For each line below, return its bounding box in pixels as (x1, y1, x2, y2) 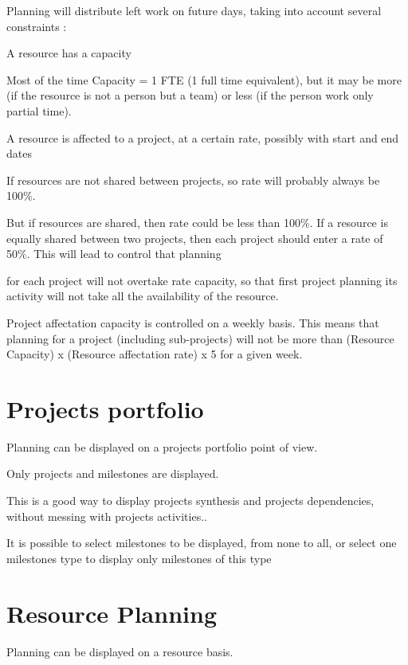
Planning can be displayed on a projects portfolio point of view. (6, 438, 318, 455)
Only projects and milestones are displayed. (6, 465, 219, 482)
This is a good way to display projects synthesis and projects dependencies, (6, 492, 375, 508)
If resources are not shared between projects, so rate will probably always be (6, 171, 380, 188)
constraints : (6, 18, 67, 34)
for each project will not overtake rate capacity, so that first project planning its (6, 272, 398, 288)
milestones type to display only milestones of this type (6, 550, 272, 566)
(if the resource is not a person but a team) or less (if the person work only (6, 87, 374, 104)
